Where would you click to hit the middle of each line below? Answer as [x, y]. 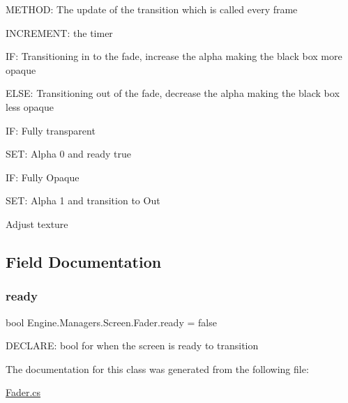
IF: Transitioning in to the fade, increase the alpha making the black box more [174, 56]
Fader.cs [23, 392]
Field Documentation [84, 261]
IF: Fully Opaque [43, 177]
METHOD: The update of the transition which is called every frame [152, 9]
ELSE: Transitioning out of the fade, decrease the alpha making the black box [173, 93]
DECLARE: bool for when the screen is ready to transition [132, 345]
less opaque [30, 106]
